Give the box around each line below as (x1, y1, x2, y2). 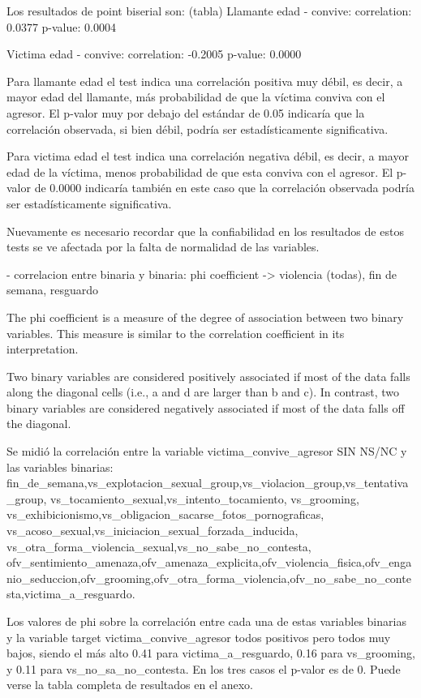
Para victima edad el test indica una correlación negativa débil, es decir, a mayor (6, 148, 409, 165)
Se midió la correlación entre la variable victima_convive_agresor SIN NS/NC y (6, 443, 407, 460)
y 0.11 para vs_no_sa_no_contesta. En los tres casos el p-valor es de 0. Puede (6, 660, 401, 677)
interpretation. (6, 340, 79, 358)
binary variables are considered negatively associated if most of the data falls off (6, 399, 405, 416)
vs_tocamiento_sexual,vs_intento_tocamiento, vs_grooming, (50, 490, 359, 507)
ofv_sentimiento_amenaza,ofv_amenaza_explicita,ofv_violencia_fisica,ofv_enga (6, 554, 412, 571)
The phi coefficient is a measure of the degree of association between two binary (6, 308, 404, 325)
